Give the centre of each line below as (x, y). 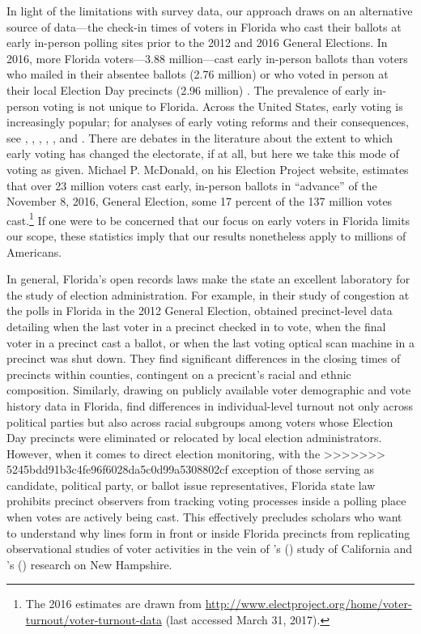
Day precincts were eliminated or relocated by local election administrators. (194, 438)
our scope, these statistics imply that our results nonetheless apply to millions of (206, 235)
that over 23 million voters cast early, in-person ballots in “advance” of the (192, 185)
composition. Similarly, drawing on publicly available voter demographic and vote (209, 390)
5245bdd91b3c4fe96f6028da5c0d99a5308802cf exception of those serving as (191, 469)
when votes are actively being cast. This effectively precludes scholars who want (204, 517)
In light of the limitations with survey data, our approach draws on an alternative (210, 11)
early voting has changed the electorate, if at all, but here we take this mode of (203, 153)
